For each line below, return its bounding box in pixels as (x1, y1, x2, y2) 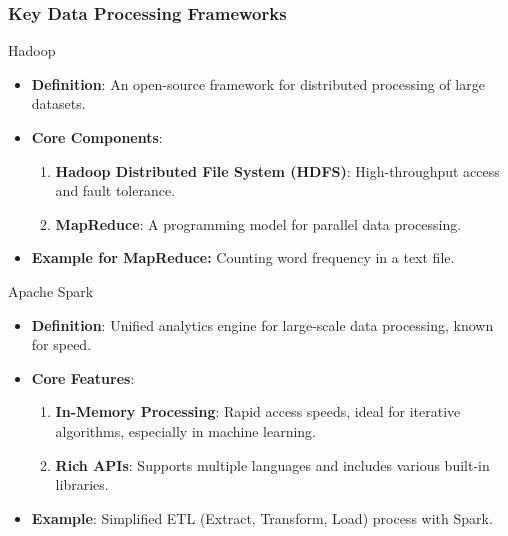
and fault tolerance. (55, 180, 176, 201)
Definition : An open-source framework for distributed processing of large (31, 73, 485, 94)
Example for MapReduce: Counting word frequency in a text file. (31, 247, 455, 268)
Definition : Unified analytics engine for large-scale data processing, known (31, 314, 494, 335)
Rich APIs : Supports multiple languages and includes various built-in (55, 454, 490, 475)
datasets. (31, 93, 86, 114)
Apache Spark (8, 280, 94, 301)
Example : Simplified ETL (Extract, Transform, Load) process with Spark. (31, 507, 493, 528)
